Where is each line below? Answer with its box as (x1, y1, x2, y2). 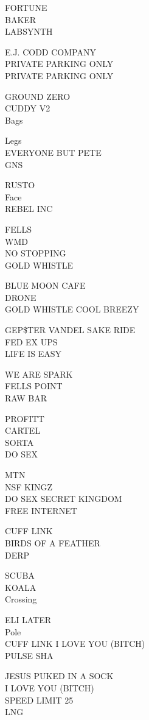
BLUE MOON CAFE (5, 279, 86, 292)
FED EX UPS (5, 335, 58, 348)
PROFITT (5, 412, 44, 425)
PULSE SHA (5, 649, 54, 662)
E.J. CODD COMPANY (5, 45, 96, 58)
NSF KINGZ (5, 480, 53, 493)
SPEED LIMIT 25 (5, 693, 74, 706)
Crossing (5, 593, 37, 605)
